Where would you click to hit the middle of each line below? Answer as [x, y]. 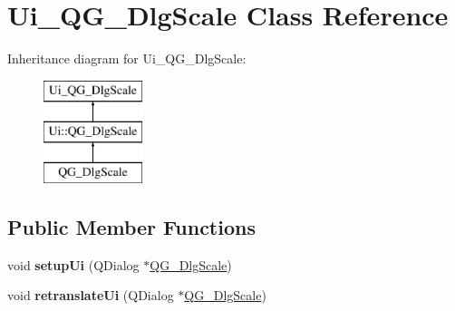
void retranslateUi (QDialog [91, 295]
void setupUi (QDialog [73, 264]
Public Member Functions [131, 227]
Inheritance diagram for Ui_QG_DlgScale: [127, 58]
